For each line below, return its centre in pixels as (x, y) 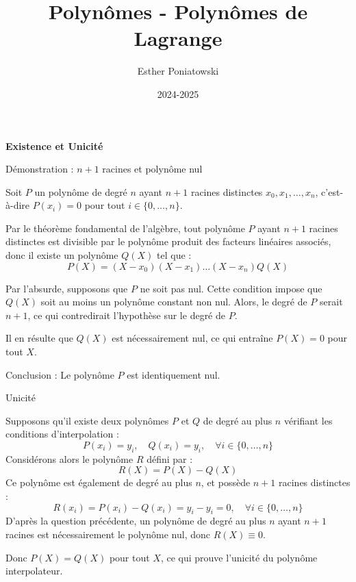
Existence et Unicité (54, 145)
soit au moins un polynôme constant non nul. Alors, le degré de (174, 302)
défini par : (170, 458)
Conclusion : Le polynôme (60, 374)
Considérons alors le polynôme (69, 458)
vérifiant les (308, 420)
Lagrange (178, 38)
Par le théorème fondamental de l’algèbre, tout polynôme (125, 228)
